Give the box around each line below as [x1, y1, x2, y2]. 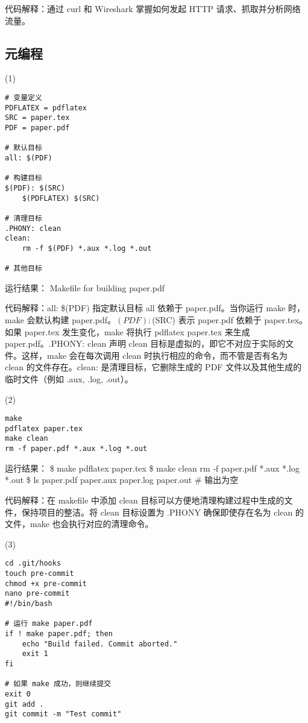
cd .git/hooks [5, 559, 61, 568]
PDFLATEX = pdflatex [5, 103, 87, 112]
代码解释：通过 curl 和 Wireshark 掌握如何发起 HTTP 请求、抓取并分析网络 [5, 2, 301, 14]
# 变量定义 [5, 93, 42, 102]
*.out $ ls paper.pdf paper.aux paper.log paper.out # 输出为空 [5, 473, 239, 486]
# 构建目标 [5, 174, 42, 183]
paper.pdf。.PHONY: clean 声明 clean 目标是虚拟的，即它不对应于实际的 [5, 337, 286, 350]
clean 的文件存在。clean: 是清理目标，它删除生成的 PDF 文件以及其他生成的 [5, 361, 302, 373]
